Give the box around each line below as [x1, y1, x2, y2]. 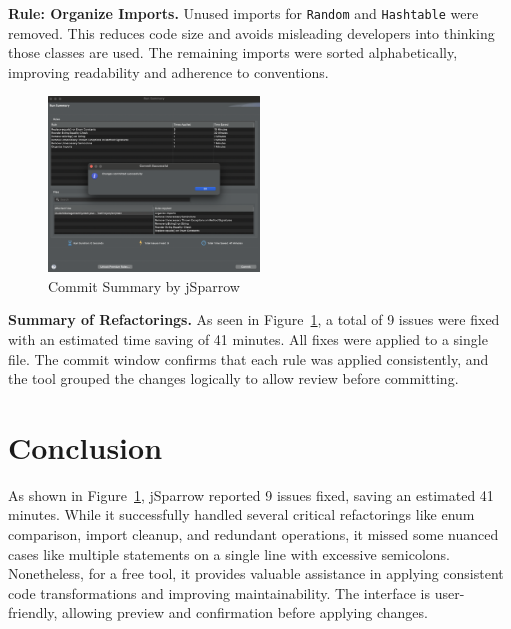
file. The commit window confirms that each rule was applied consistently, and [8, 348, 489, 369]
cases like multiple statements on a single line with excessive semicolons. [8, 543, 450, 564]
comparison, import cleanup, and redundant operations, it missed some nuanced [8, 524, 499, 545]
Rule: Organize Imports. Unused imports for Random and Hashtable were [8, 3, 479, 23]
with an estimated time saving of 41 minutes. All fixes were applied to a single [8, 328, 488, 349]
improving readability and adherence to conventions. [8, 61, 329, 82]
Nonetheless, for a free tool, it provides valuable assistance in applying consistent [8, 563, 504, 584]
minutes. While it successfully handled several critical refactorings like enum [8, 504, 475, 525]
